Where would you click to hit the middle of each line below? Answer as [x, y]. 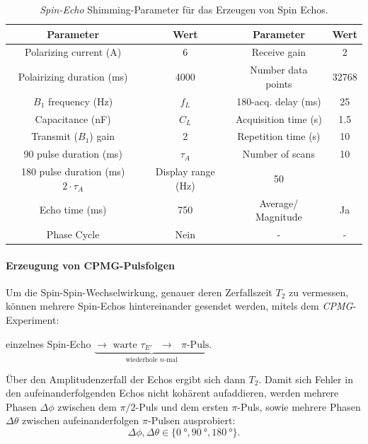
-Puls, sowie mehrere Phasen [299, 406]
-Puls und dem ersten [182, 406]
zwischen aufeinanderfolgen [80, 420]
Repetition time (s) [279, 136]
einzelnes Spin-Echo [48, 343]
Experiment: [33, 320]
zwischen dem [87, 406]
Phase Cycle [73, 234]
